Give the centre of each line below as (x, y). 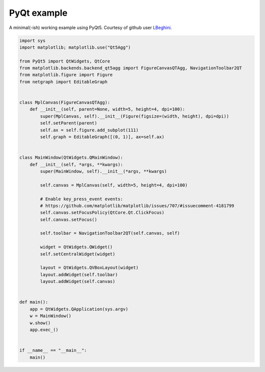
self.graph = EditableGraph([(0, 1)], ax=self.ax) (102, 137)
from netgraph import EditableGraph (64, 82)
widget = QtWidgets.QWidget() (76, 247)
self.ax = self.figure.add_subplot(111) (89, 130)
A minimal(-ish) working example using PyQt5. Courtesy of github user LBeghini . (91, 28)
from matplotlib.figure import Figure (66, 75)
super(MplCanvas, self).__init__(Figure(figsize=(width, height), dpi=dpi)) (134, 116)
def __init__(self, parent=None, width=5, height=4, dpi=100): (107, 109)
